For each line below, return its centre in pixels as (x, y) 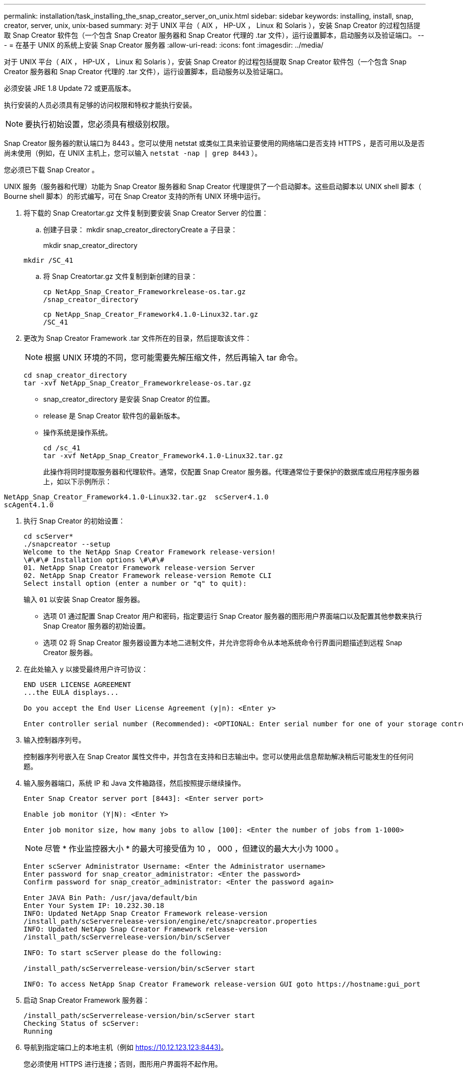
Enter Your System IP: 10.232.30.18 (94, 906)
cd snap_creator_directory (75, 375)
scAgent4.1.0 (29, 505)
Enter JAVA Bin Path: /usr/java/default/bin (111, 898)
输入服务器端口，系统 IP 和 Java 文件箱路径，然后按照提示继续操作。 (134, 783)
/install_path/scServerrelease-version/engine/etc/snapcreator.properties (170, 921)
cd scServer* (49, 536)
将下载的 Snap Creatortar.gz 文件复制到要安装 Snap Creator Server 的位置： (146, 213)
